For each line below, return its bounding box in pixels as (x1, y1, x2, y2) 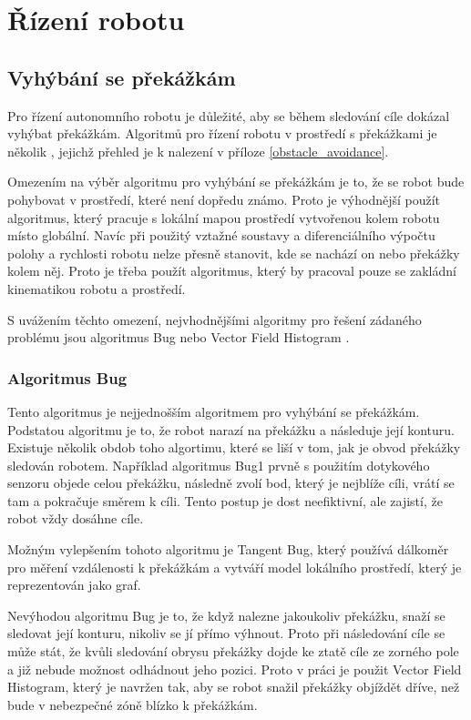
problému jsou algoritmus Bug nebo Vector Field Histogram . (7, 328, 350, 347)
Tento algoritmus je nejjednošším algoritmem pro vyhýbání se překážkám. (7, 401, 420, 421)
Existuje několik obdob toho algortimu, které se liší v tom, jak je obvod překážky (7, 438, 461, 457)
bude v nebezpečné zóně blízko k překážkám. (7, 695, 258, 714)
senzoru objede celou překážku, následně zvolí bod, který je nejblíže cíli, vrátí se (7, 473, 455, 492)
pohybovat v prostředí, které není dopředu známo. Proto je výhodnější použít (7, 189, 441, 208)
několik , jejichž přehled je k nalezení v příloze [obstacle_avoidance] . (7, 141, 389, 160)
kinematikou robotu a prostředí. (7, 279, 186, 298)
